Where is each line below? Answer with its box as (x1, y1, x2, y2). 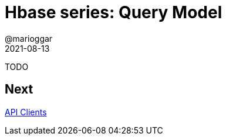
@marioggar (5, 33, 53, 44)
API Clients (5, 106, 47, 117)
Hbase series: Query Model (5, 2, 222, 22)
